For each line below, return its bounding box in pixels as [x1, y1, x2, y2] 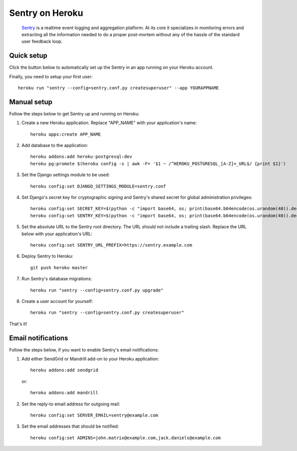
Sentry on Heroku [9, 7, 84, 18]
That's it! [9, 321, 27, 327]
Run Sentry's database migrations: [21, 276, 92, 282]
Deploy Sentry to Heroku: [21, 253, 74, 259]
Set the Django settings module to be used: [21, 172, 110, 178]
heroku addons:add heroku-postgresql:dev [30, 154, 132, 159]
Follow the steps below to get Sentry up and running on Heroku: [9, 110, 140, 116]
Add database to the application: [21, 143, 88, 149]
